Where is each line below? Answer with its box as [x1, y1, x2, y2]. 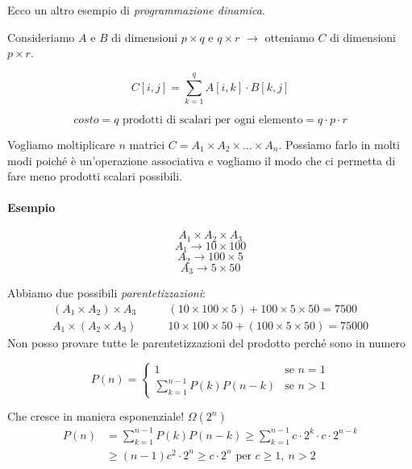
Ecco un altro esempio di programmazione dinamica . [7, 2, 265, 18]
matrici [129, 135, 165, 152]
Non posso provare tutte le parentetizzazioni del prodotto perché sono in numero [7, 334, 406, 351]
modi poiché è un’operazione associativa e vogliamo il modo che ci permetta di [7, 151, 396, 168]
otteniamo [264, 28, 314, 45]
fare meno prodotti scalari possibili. [7, 168, 182, 185]
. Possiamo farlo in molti [278, 135, 400, 152]
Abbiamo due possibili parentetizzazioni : [7, 284, 206, 301]
